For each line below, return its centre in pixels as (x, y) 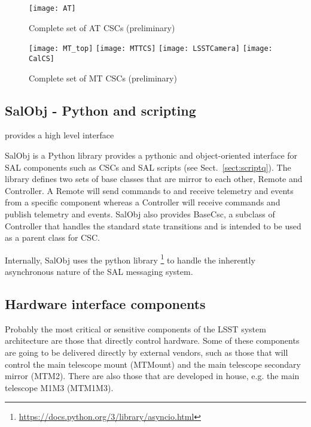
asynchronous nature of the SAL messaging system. (99, 271)
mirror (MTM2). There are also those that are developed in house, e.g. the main (152, 376)
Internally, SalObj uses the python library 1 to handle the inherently (130, 259)
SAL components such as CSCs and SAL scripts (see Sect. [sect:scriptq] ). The (148, 167)
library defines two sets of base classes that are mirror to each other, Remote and (154, 179)
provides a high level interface (60, 135)
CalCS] (42, 58)
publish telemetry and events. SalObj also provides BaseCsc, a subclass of (140, 213)
